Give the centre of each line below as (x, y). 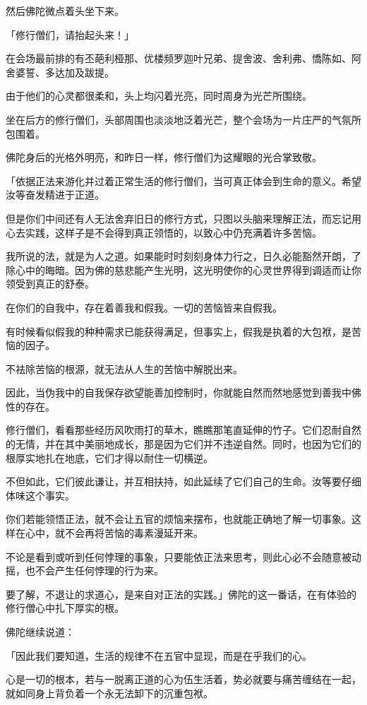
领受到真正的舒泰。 (50, 284)
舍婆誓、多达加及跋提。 (60, 72)
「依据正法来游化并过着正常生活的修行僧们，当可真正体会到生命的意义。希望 (183, 180)
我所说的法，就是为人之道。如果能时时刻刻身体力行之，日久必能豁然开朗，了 (183, 256)
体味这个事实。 (40, 495)
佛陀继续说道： (40, 632)
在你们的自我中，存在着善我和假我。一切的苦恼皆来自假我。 (144, 307)
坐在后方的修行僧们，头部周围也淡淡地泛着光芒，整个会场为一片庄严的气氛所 (183, 119)
